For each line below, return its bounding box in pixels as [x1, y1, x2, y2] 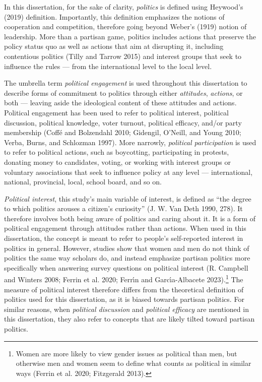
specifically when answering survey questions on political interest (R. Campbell [4, 262, 248, 273]
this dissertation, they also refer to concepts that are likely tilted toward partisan [4, 313, 255, 324]
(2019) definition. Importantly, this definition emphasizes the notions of [4, 11, 225, 22]
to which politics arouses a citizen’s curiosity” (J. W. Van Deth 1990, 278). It [4, 203, 243, 214]
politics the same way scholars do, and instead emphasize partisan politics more [4, 252, 250, 263]
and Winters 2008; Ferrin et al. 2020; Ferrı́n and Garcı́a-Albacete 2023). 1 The [4, 273, 243, 285]
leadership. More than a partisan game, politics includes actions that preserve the [4, 31, 256, 41]
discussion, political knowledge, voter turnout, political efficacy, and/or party [4, 117, 242, 128]
